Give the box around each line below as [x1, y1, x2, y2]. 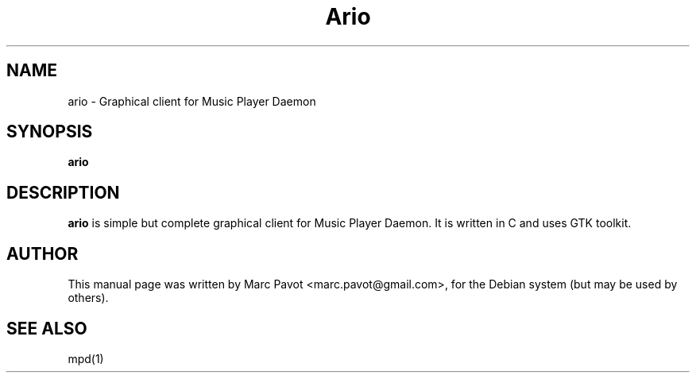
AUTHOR [6, 243, 79, 264]
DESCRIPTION [6, 182, 120, 203]
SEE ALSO [6, 318, 87, 338]
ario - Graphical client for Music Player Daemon [68, 94, 316, 108]
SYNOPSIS [6, 122, 93, 142]
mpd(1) [68, 351, 104, 365]
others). [68, 291, 109, 305]
